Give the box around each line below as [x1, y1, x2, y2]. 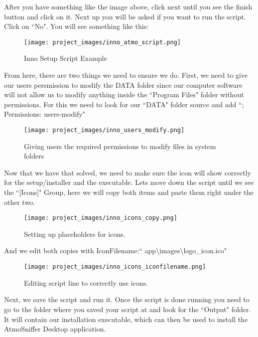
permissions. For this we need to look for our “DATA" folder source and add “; [4, 99, 244, 109]
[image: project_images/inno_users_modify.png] [24, 127, 185, 134]
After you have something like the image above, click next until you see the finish [4, 1, 253, 11]
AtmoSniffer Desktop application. [4, 324, 106, 334]
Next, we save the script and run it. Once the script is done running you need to [4, 294, 250, 305]
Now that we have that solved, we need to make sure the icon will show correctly [4, 167, 252, 177]
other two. [4, 196, 35, 207]
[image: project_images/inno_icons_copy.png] [24, 214, 177, 222]
